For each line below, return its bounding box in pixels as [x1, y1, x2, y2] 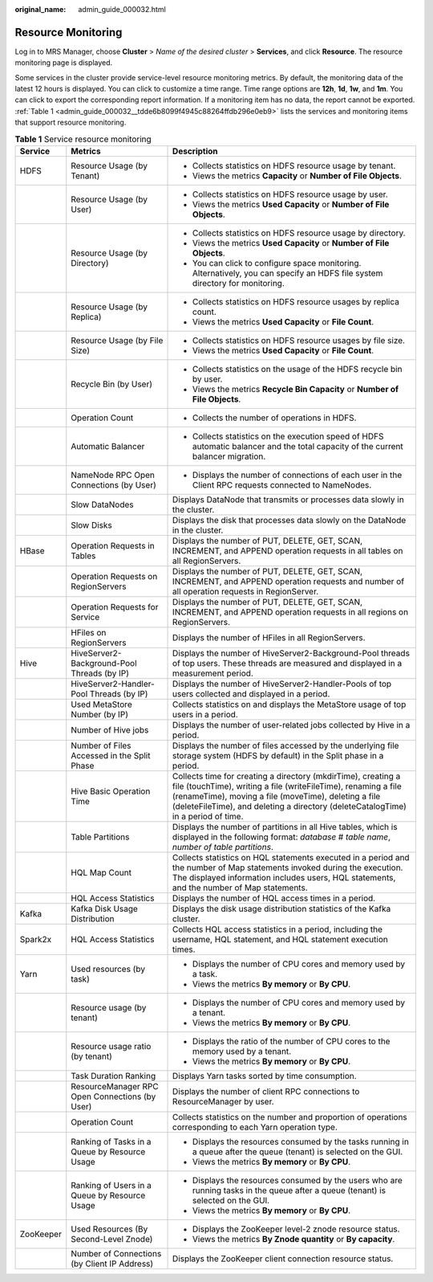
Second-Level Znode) [71, 1234, 153, 1245]
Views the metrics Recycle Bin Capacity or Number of [192, 384, 399, 395]
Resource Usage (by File [71, 335, 164, 346]
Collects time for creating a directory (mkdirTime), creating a [172, 771, 401, 782]
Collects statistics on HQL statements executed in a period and [172, 852, 410, 864]
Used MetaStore [71, 699, 132, 710]
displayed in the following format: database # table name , [172, 831, 391, 843]
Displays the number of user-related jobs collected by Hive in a [172, 720, 411, 731]
